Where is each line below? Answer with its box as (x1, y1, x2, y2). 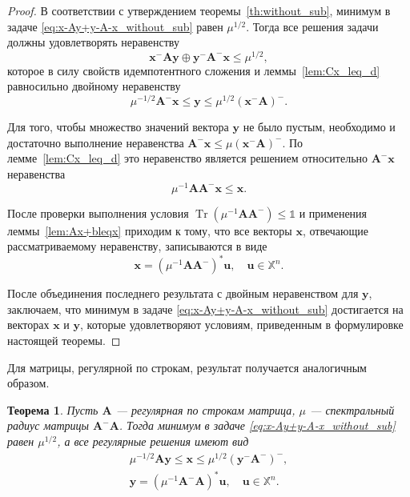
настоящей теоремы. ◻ (7, 332, 121, 349)
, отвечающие (302, 222, 369, 238)
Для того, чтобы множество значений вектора (7, 118, 229, 135)
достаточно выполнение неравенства (7, 134, 184, 150)
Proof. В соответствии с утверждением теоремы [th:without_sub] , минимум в (7, 2, 391, 18)
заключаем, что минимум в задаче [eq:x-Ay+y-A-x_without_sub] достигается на (7, 300, 404, 317)
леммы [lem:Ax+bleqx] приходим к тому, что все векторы (7, 222, 292, 238)
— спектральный (310, 401, 395, 418)
